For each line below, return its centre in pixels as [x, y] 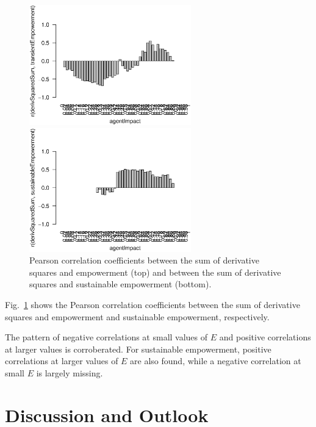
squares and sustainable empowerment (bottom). [120, 284]
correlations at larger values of [62, 361]
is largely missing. [70, 372]
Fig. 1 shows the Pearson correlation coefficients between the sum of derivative [153, 304]
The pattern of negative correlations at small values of [106, 337]
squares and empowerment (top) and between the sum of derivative [155, 272]
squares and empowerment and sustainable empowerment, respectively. [137, 316]
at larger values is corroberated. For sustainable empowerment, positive [138, 349]
